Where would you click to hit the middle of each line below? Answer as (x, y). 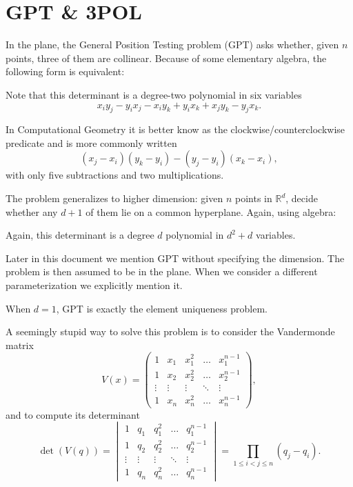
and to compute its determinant (73, 414)
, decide (302, 198)
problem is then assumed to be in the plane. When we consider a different (162, 271)
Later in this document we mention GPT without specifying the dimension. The (175, 258)
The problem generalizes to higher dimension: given (114, 198)
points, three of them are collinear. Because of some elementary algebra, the (166, 58)
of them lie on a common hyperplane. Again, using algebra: (211, 211)
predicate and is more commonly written (91, 142)
